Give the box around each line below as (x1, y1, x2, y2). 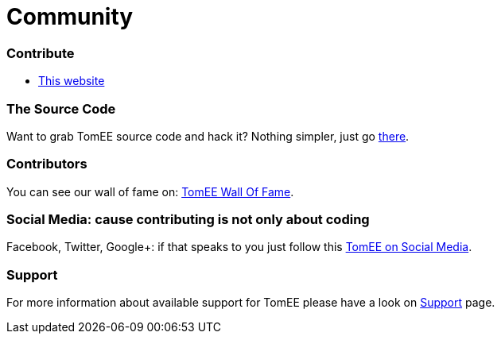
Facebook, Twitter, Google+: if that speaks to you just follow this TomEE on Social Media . (6, 240, 472, 254)
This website (38, 74, 105, 88)
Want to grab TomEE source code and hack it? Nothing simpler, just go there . (6, 129, 410, 143)
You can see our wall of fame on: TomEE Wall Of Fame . (6, 184, 294, 199)
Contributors (6, 156, 87, 172)
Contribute (6, 44, 75, 61)
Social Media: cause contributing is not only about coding (6, 211, 370, 227)
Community (6, 3, 134, 30)
